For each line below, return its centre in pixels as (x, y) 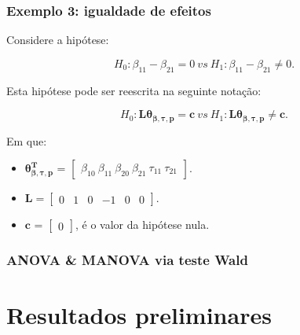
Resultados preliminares (139, 315)
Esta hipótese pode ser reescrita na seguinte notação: (134, 90)
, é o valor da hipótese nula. (143, 225)
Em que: (27, 140)
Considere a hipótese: (58, 40)
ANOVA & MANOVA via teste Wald (127, 260)
